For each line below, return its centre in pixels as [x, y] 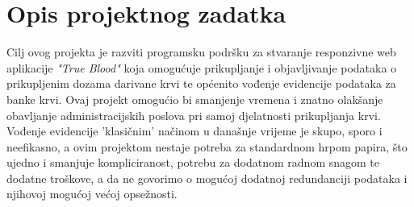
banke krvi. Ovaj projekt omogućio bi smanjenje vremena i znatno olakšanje [195, 99]
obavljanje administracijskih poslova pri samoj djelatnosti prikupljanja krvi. [194, 115]
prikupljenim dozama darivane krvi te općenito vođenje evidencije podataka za [201, 83]
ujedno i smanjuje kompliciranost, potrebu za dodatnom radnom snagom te [193, 162]
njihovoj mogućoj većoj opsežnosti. [92, 194]
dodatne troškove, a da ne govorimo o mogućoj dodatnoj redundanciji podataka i [207, 178]
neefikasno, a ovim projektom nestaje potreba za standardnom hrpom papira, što [207, 146]
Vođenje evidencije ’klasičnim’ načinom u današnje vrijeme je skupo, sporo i [194, 131]
